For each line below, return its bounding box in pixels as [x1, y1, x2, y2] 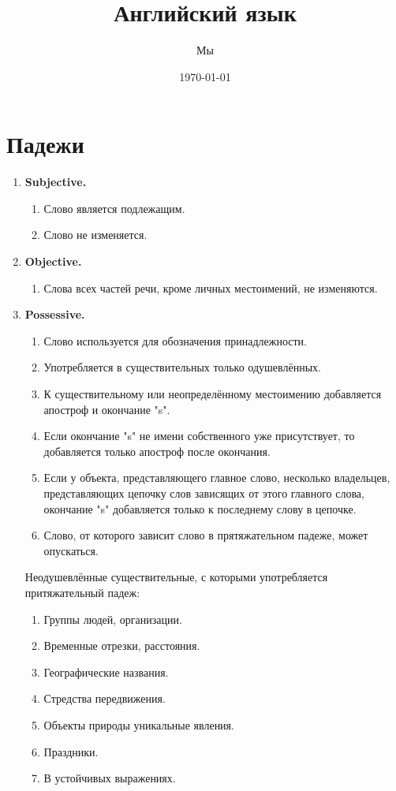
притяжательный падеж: [24, 584, 140, 600]
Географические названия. [43, 663, 169, 680]
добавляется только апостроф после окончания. [43, 442, 271, 459]
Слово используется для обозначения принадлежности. [43, 332, 307, 349]
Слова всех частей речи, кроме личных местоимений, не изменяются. [43, 279, 378, 296]
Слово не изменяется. [43, 226, 148, 243]
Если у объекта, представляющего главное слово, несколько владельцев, [43, 469, 390, 486]
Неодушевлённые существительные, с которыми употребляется [24, 569, 328, 585]
